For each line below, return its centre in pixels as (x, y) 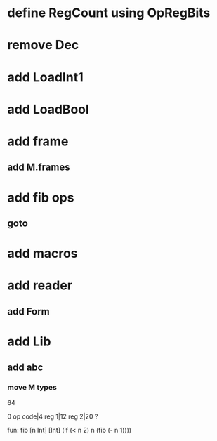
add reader (40, 285)
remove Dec (43, 45)
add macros (43, 254)
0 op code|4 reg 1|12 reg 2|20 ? (53, 416)
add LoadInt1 (45, 77)
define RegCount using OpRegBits (109, 13)
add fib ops (41, 197)
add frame (38, 141)
